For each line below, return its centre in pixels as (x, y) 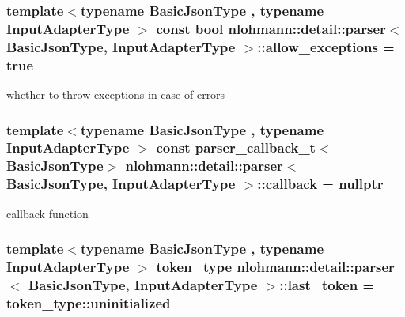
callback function (47, 213)
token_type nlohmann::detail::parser (275, 266)
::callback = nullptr (320, 184)
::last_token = (327, 284)
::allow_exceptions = (326, 46)
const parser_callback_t (236, 147)
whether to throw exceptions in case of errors (116, 94)
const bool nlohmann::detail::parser (271, 28)
